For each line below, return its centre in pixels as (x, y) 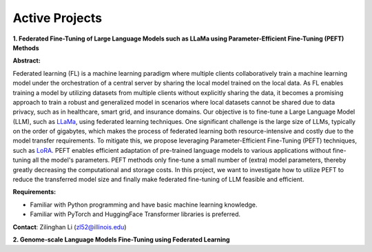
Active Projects (58, 18)
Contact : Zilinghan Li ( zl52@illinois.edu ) (70, 227)
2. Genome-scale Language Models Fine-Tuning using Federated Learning (121, 239)
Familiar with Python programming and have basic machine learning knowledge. (144, 204)
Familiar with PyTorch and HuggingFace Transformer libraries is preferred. (135, 214)
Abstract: (27, 61)
